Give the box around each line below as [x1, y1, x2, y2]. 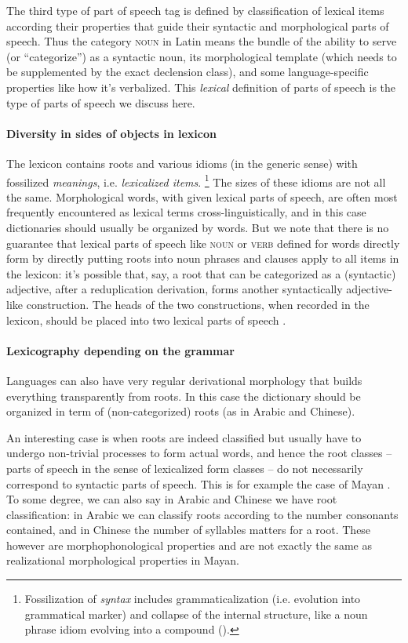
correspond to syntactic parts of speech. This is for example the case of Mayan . [6, 475, 391, 492]
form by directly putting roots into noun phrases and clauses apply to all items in [6, 250, 399, 267]
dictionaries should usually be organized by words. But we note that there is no [6, 219, 389, 235]
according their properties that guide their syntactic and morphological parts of [6, 17, 389, 34]
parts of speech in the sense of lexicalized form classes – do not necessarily [6, 460, 363, 476]
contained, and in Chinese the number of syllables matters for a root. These [6, 521, 371, 538]
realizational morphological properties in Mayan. [6, 552, 239, 569]
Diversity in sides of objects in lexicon [6, 125, 217, 141]
